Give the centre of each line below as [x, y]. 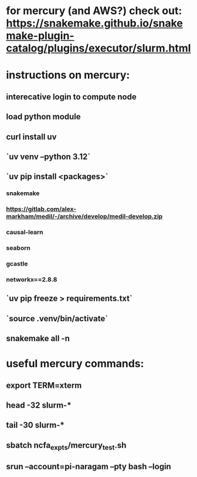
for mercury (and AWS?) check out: [94, 11]
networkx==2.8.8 [32, 279]
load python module [43, 117]
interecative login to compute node [71, 97]
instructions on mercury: [68, 75]
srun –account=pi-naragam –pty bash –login [89, 467]
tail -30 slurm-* [35, 425]
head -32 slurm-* [39, 405]
